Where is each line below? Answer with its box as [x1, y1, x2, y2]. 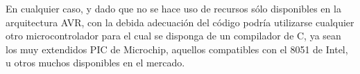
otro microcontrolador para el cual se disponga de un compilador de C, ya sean [6, 28, 341, 43]
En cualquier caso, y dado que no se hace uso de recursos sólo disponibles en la [6, 1, 341, 15]
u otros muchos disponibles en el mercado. [6, 55, 185, 70]
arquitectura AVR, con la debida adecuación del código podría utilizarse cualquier [6, 15, 354, 29]
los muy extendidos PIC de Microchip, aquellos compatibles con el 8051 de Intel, [6, 41, 348, 56]
